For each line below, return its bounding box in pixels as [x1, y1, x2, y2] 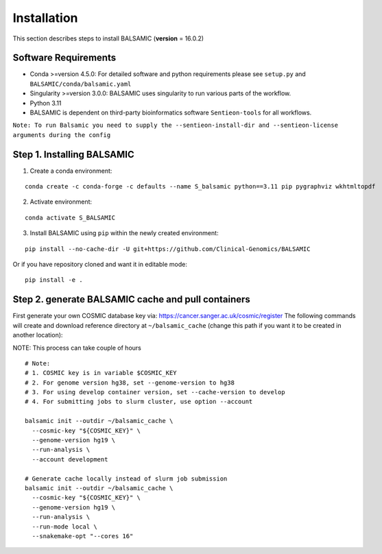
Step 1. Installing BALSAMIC [12, 148, 135, 160]
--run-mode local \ [32, 522, 97, 531]
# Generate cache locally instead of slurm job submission [25, 474, 228, 483]
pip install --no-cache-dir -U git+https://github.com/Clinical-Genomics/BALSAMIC [25, 245, 311, 253]
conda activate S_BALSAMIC [25, 213, 116, 221]
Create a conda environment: [29, 167, 112, 175]
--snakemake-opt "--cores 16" [32, 532, 134, 540]
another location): [12, 331, 63, 339]
